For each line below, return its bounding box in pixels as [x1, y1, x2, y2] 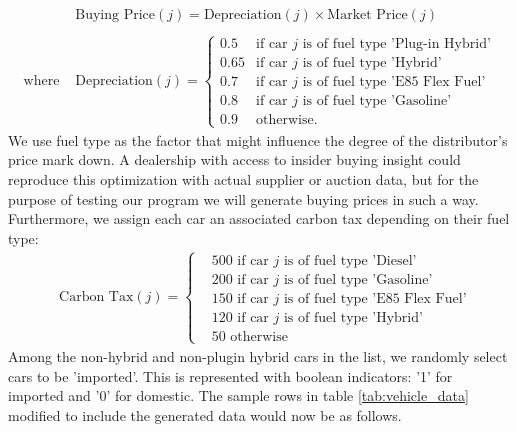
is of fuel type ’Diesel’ [283, 253, 417, 268]
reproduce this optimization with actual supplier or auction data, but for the [8, 168, 479, 189]
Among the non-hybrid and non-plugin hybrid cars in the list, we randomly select [8, 345, 508, 366]
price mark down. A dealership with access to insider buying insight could [8, 149, 461, 170]
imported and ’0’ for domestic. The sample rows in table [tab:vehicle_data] [8, 385, 469, 406]
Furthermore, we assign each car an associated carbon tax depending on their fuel [8, 208, 510, 229]
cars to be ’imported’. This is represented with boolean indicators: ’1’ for [8, 365, 453, 386]
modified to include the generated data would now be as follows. [8, 404, 402, 425]
